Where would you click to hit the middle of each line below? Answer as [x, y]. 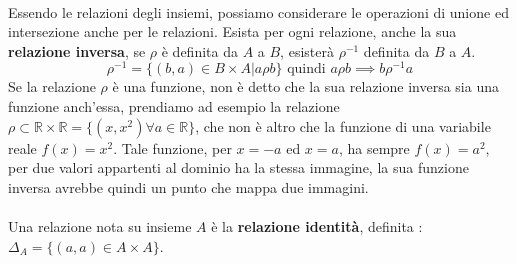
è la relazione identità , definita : [317, 226]
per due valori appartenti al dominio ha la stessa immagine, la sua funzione [238, 167]
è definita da [199, 50]
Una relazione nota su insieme [100, 226]
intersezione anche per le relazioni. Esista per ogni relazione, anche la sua [232, 31]
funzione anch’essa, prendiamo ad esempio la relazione [174, 106]
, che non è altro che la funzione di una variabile [343, 125]
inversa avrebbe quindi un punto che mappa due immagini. [188, 186]
